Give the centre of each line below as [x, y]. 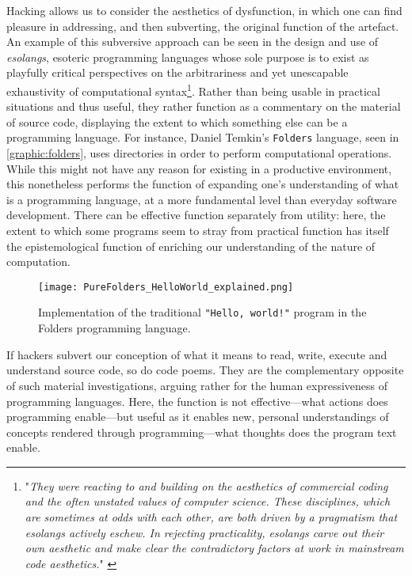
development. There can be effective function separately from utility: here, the [196, 215]
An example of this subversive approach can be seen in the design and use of [193, 42]
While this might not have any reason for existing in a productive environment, [199, 168]
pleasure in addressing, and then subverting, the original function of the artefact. [203, 26]
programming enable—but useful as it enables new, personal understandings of [198, 417]
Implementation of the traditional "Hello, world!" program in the [202, 312]
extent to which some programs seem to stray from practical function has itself [198, 231]
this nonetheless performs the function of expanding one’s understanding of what [203, 184]
